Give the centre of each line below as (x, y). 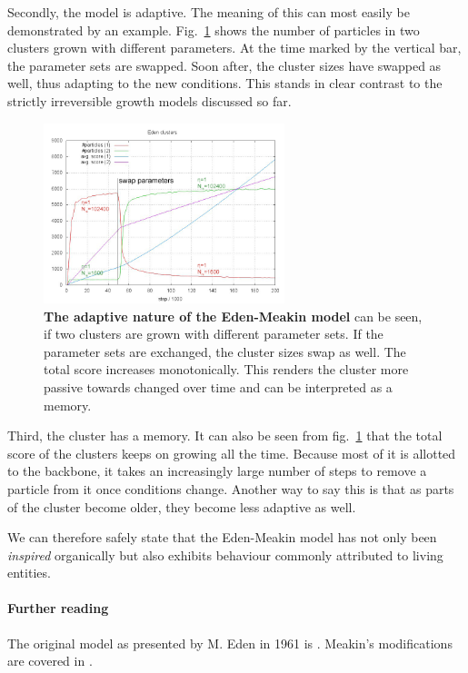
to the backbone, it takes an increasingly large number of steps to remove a (217, 471)
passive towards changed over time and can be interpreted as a (218, 386)
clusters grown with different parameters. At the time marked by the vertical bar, (234, 48)
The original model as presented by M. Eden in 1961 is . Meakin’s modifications (230, 643)
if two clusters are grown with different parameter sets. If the (214, 334)
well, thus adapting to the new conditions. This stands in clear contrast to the (225, 83)
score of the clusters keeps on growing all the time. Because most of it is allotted (232, 453)
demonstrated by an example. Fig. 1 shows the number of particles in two (214, 30)
